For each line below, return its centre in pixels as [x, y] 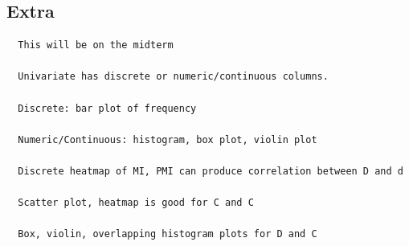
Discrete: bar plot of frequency [107, 108]
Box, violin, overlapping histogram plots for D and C [168, 234]
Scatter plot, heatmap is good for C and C [136, 203]
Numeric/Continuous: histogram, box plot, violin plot [168, 139]
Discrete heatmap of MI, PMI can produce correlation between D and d [211, 171]
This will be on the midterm [96, 45]
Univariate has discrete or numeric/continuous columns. [173, 77]
